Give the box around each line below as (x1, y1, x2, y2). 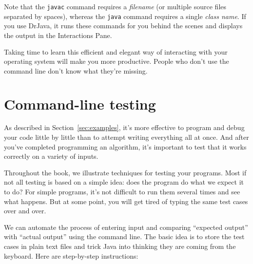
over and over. (4, 206, 46, 216)
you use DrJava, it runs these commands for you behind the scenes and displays (4, 20, 243, 31)
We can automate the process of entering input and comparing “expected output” (4, 222, 248, 232)
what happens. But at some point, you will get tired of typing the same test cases (4, 196, 248, 206)
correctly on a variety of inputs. (4, 151, 98, 161)
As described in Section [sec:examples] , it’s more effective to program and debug (4, 122, 245, 132)
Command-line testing (4, 94, 156, 114)
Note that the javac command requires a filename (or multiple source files (4, 1, 227, 11)
